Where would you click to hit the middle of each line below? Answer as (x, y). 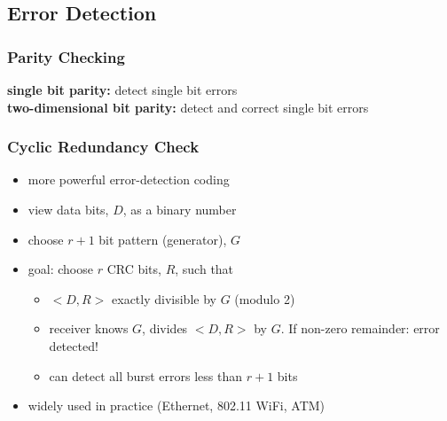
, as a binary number (180, 209)
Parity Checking (66, 56)
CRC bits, (134, 269)
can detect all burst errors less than (146, 375)
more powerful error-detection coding (129, 179)
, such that (204, 269)
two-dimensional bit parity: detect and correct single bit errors (188, 107)
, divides (165, 328)
